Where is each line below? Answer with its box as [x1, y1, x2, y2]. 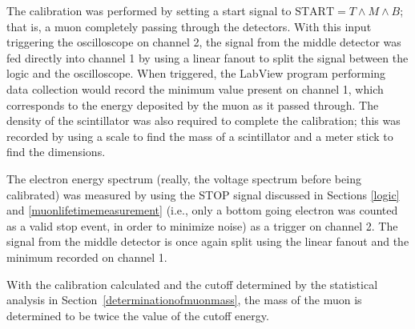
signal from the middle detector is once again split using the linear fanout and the [6, 233, 409, 250]
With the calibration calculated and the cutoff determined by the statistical [6, 275, 378, 292]
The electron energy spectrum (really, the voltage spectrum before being [6, 170, 361, 187]
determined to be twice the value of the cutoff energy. [6, 307, 269, 323]
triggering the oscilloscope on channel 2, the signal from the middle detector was [6, 34, 401, 50]
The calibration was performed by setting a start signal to [6, 2, 292, 18]
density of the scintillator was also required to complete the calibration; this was [6, 112, 401, 129]
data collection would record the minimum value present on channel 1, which [6, 80, 384, 97]
